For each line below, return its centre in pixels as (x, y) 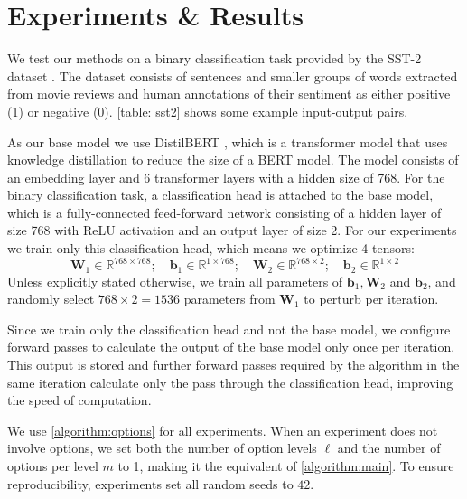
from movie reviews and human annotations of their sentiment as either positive (229, 94)
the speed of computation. (79, 400)
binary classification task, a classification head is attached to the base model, (220, 195)
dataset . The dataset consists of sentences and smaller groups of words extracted (233, 75)
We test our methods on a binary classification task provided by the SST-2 (215, 58)
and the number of (389, 448)
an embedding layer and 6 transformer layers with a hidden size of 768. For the (226, 177)
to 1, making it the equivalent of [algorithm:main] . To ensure (286, 465)
